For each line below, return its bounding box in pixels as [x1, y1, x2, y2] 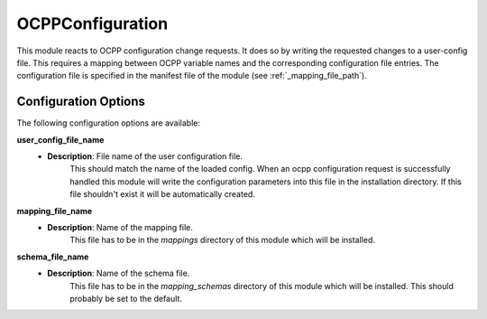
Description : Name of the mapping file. [47, 221, 193, 232]
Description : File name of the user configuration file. [47, 151, 243, 162]
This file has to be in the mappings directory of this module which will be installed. [69, 235, 376, 246]
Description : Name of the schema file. [47, 267, 190, 279]
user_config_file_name [16, 134, 105, 145]
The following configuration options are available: [16, 117, 201, 128]
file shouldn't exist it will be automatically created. [69, 189, 256, 200]
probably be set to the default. [69, 293, 182, 304]
